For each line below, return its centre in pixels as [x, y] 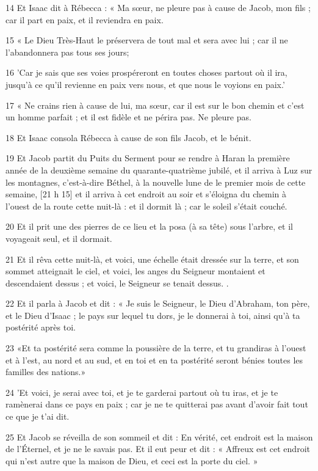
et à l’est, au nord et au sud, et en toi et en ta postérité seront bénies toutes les [154, 360]
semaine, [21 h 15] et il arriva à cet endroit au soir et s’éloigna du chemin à [146, 194]
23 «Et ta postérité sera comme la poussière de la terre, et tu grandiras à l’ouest [156, 348]
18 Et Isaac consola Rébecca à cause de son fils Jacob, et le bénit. [128, 137]
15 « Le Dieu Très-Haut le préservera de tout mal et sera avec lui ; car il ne [147, 40]
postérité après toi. [41, 327]
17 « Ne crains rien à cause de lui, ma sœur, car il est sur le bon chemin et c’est [155, 105]
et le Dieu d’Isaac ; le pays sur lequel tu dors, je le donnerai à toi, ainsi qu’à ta [153, 315]
